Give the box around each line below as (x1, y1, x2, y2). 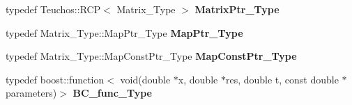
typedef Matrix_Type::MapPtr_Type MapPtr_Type (6, 25, 243, 40)
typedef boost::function (6, 72, 105, 86)
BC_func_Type (72, 86, 152, 100)
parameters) (6, 86, 57, 100)
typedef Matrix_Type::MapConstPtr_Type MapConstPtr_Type (6, 49, 297, 63)
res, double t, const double (225, 72, 339, 86)
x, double (178, 72, 218, 86)
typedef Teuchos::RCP (6, 2, 101, 16)
